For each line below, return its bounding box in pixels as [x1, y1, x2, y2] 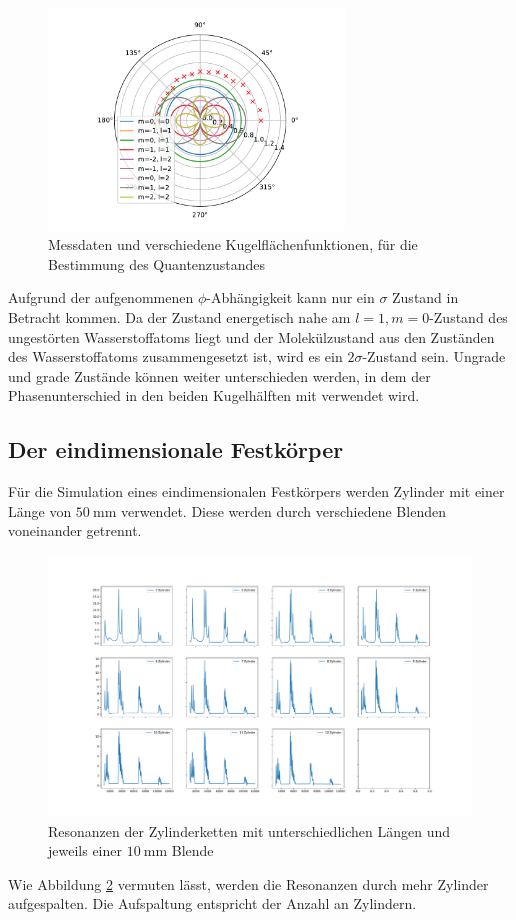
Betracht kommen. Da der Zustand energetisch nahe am [8, 306, 351, 327]
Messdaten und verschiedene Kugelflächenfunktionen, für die [48, 234, 418, 255]
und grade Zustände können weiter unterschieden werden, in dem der [8, 365, 431, 386]
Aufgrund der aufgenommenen [8, 287, 194, 308]
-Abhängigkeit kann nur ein [206, 287, 375, 308]
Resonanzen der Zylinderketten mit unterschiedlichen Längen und [48, 820, 451, 841]
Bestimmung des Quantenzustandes [48, 253, 266, 274]
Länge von [8, 500, 72, 521]
